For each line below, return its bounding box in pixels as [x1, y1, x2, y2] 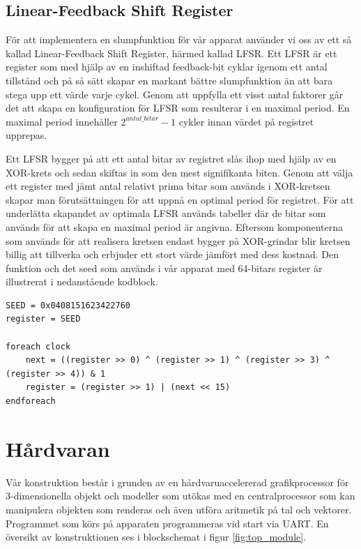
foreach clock [6, 341, 71, 352]
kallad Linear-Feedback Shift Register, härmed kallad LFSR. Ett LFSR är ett [6, 45, 337, 60]
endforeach [6, 396, 56, 407]
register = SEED [6, 314, 81, 324]
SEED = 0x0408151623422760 [6, 300, 130, 310]
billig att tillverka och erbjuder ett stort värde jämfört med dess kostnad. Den [6, 247, 339, 262]
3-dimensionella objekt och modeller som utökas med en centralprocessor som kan [6, 488, 355, 503]
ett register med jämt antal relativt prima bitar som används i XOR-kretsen [6, 179, 330, 193]
